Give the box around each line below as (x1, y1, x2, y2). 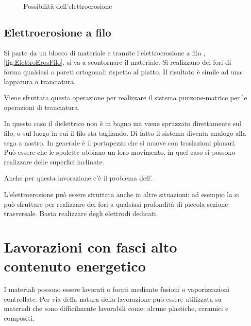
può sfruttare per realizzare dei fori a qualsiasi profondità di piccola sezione (4, 199, 228, 209)
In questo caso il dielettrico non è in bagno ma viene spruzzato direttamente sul (4, 118, 241, 128)
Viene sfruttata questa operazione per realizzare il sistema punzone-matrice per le (4, 92, 247, 103)
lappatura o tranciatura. (4, 76, 76, 86)
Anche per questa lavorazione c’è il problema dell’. (4, 173, 153, 183)
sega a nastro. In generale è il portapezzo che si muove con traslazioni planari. (4, 137, 236, 147)
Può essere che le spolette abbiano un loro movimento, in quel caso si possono (4, 147, 235, 157)
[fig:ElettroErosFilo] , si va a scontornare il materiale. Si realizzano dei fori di (4, 57, 231, 67)
